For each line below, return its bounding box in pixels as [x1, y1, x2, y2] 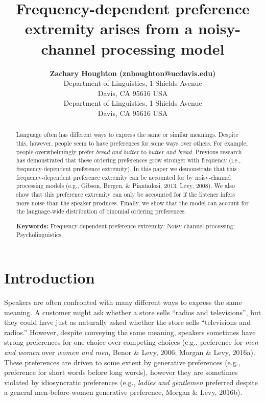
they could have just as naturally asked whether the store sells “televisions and [4, 317, 251, 327]
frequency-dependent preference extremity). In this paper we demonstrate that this [16, 164, 237, 173]
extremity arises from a [25, 18, 193, 39]
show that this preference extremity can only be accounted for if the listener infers [16, 190, 235, 198]
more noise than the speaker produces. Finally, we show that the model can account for [16, 198, 249, 207]
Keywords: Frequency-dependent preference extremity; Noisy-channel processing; [16, 221, 235, 230]
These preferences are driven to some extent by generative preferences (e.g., [4, 357, 240, 367]
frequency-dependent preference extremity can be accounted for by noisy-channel [16, 173, 231, 181]
